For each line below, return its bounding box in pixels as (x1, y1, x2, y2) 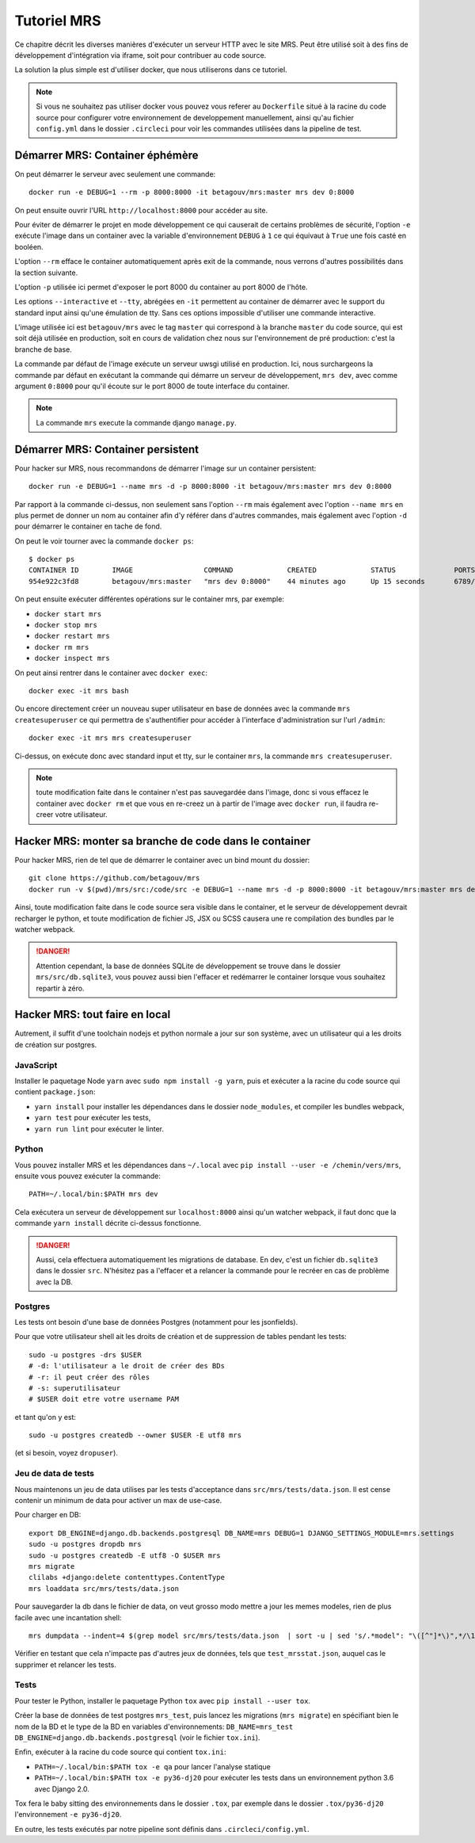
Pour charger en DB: (14, 1510, 82, 1520)
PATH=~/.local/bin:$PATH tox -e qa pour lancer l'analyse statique (34, 1761, 271, 1771)
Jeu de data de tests (14, 1468, 95, 1479)
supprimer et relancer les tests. (14, 1660, 116, 1669)
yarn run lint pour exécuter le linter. (34, 1124, 164, 1133)
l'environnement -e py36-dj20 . (14, 1810, 122, 1819)
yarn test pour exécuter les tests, (34, 1113, 151, 1123)
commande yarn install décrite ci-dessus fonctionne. (14, 1219, 202, 1228)
